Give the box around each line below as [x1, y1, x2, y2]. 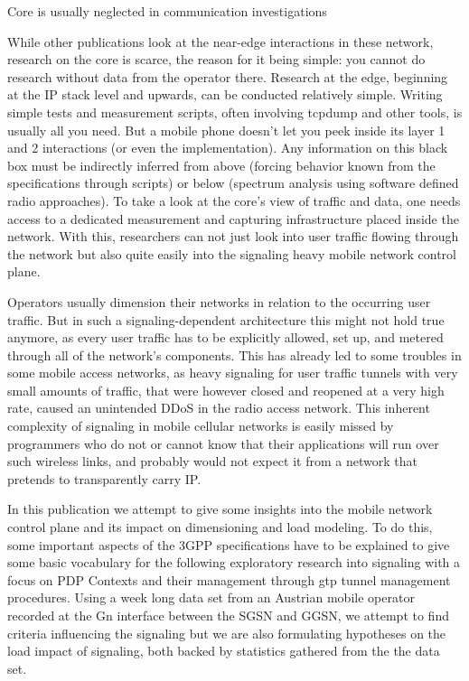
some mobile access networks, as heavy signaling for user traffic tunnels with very [7, 363, 458, 382]
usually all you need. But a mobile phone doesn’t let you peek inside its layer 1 [7, 120, 446, 139]
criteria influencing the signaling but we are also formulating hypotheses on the [7, 623, 446, 642]
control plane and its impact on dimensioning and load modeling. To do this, [7, 518, 433, 536]
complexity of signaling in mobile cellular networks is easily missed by [7, 416, 394, 435]
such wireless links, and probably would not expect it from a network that [7, 452, 417, 471]
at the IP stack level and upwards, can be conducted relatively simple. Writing [7, 85, 443, 104]
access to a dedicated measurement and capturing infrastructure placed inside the [7, 209, 459, 228]
